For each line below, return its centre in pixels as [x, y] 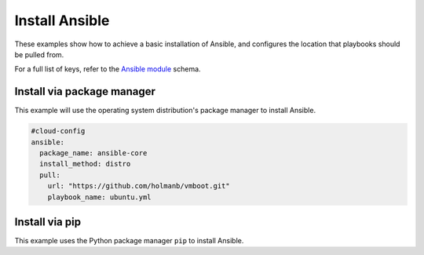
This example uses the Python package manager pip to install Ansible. [129, 241]
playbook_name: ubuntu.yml [100, 197]
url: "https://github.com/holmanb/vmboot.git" [139, 186]
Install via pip [48, 222]
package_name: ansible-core [93, 153]
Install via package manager [85, 91]
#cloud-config [58, 131]
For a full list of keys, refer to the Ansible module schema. [108, 69]
